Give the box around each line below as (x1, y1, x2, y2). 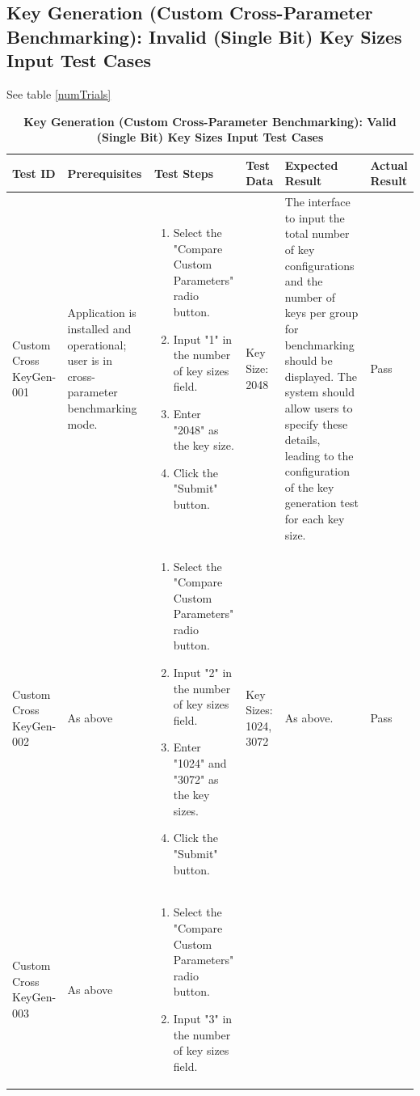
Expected (284, 156, 338, 173)
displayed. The (284, 367, 357, 384)
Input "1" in (173, 330, 233, 347)
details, (284, 431, 321, 448)
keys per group (284, 304, 359, 321)
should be (284, 352, 333, 369)
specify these (284, 415, 348, 432)
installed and (67, 319, 132, 336)
